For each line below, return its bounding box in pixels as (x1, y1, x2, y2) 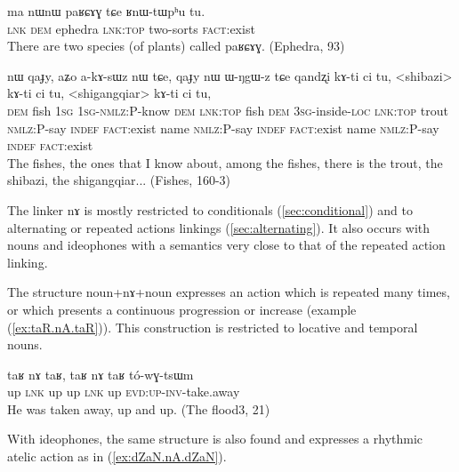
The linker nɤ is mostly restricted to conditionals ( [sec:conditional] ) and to (7, 200, 413, 219)
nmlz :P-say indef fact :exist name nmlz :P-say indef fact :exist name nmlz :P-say (7, 118, 439, 137)
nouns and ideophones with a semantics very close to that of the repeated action (7, 236, 446, 254)
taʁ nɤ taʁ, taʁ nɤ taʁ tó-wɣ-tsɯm (7, 364, 194, 383)
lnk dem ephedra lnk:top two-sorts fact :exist (7, 19, 255, 37)
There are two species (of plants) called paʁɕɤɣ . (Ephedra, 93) (7, 36, 345, 55)
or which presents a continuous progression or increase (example (7, 300, 357, 318)
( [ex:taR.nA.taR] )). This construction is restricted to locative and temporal (7, 317, 418, 336)
